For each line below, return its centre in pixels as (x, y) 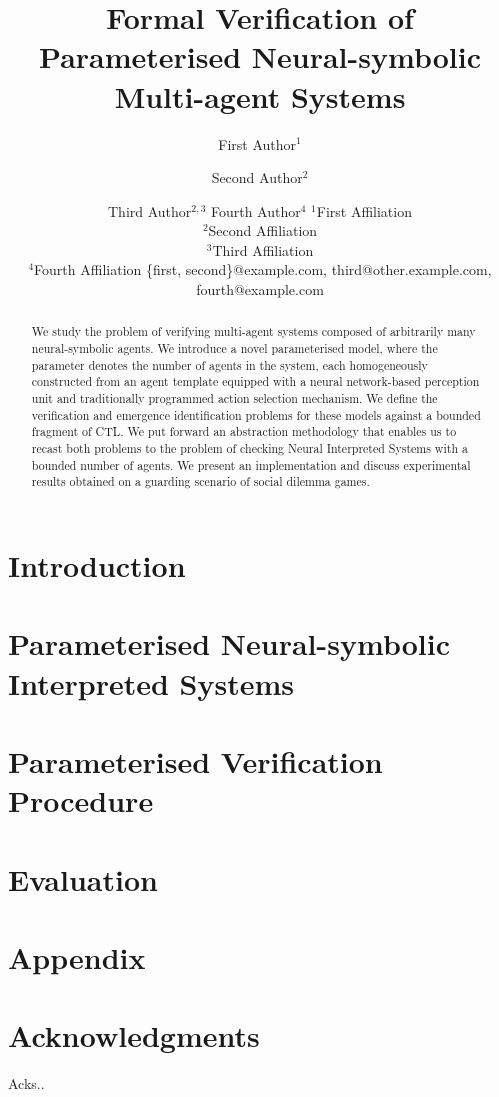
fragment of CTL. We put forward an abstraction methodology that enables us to (244, 431)
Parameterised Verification (195, 760)
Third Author (150, 210)
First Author (257, 143)
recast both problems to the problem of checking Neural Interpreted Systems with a (249, 448)
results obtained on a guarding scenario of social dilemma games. (200, 481)
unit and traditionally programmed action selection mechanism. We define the (234, 398)
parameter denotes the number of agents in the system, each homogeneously (229, 364)
